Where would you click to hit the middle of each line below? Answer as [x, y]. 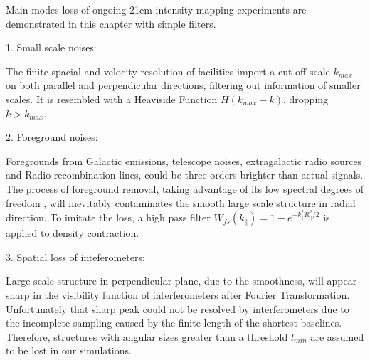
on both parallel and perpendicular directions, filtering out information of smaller [183, 85]
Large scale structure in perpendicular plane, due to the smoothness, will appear [181, 281]
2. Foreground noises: [52, 137]
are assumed [337, 336]
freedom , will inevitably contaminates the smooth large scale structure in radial [181, 202]
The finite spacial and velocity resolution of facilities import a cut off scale [168, 71]
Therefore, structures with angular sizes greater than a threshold [147, 336]
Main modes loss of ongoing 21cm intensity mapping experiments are [156, 9]
